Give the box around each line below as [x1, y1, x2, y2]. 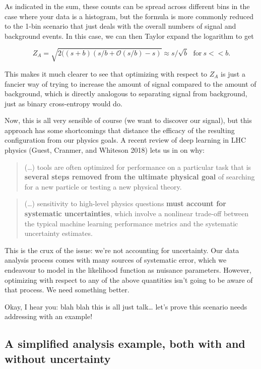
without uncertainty [5, 350, 111, 366]
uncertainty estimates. [24, 228, 93, 238]
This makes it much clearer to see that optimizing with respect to [5, 68, 208, 79]
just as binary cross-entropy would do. [5, 98, 122, 108]
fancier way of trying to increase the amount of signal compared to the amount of [5, 78, 256, 89]
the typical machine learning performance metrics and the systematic [24, 218, 238, 228]
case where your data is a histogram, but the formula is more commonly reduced [5, 11, 254, 21]
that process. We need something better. [5, 284, 129, 295]
